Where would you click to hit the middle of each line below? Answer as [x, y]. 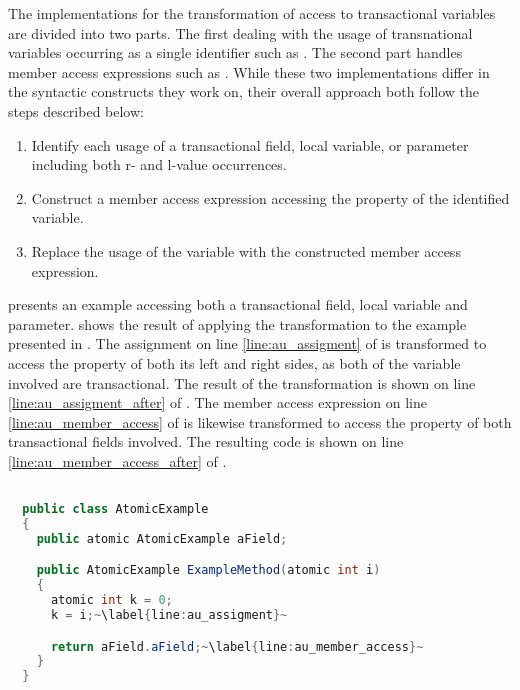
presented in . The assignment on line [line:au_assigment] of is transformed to [247, 343]
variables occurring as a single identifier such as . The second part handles [235, 52]
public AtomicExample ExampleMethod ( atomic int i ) [208, 570]
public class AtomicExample [115, 509]
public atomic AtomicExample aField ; [162, 538]
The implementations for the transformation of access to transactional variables [252, 13]
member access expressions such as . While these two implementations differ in [249, 71]
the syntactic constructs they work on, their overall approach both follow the [243, 91]
